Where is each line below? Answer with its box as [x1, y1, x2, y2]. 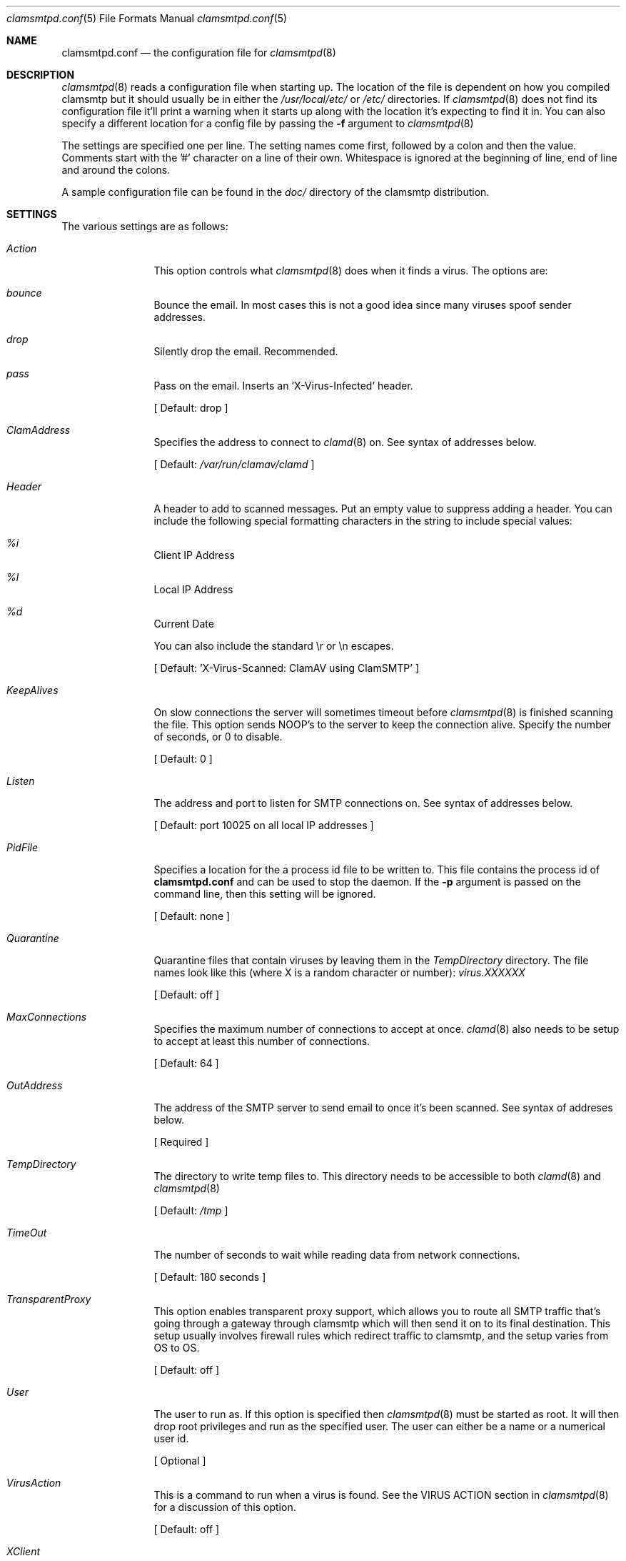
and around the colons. [61, 164, 171, 176]
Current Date [153, 618, 214, 630]
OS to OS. [153, 1342, 200, 1354]
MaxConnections [6, 1011, 87, 1023]
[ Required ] [153, 1136, 209, 1148]
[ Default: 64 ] [153, 1057, 219, 1069]
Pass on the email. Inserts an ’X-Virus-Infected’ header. [153, 380, 413, 392]
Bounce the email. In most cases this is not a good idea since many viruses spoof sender [153, 299, 572, 311]
